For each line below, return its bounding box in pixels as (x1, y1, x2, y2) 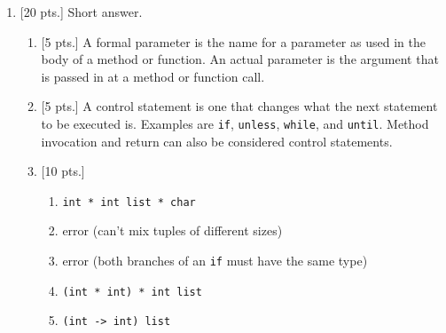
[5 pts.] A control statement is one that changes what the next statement (41, 97, 438, 115)
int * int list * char (62, 195, 196, 209)
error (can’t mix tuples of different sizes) (62, 221, 283, 240)
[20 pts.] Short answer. (20, 3, 143, 20)
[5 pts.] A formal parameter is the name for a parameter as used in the (41, 32, 426, 51)
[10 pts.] (41, 162, 85, 180)
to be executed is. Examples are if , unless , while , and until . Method (41, 114, 429, 132)
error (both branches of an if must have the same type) (62, 251, 368, 270)
